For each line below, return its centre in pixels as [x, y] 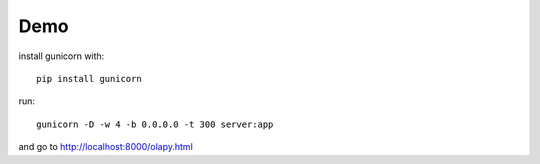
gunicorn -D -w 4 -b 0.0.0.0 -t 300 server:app [155, 124]
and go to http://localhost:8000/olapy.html [106, 147]
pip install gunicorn [89, 78]
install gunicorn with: [61, 56]
